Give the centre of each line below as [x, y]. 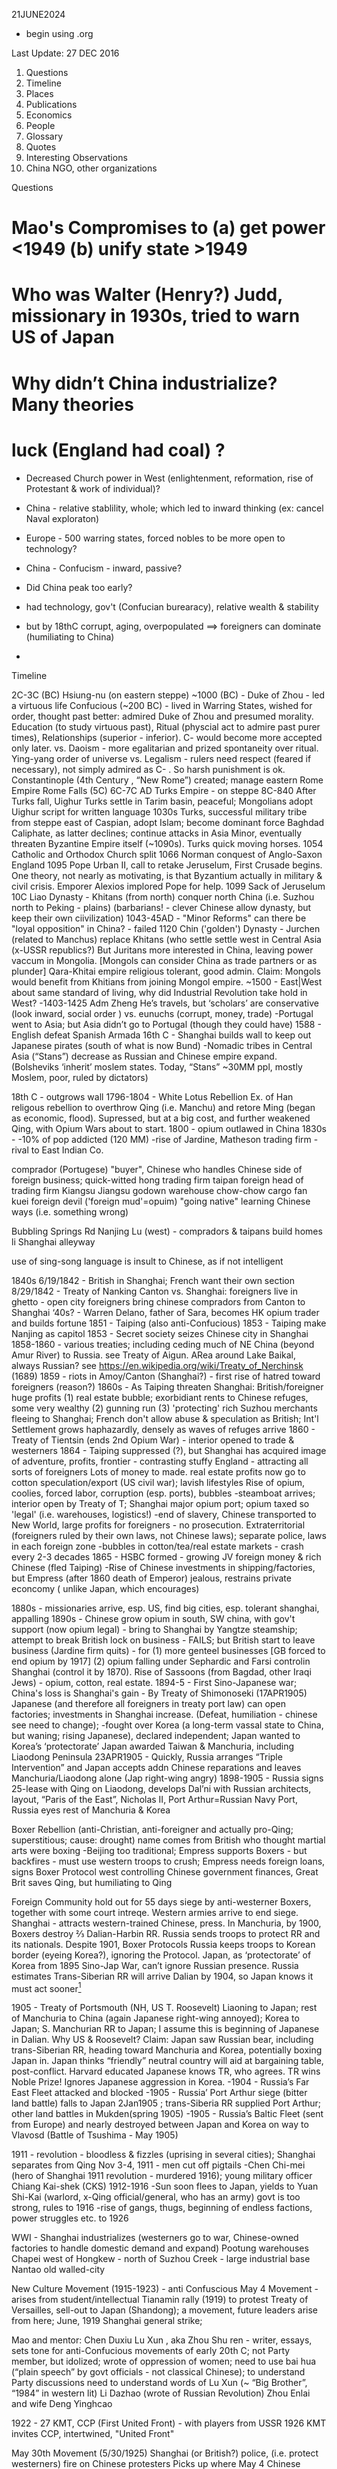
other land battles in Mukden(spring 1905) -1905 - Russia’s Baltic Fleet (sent [167, 2114]
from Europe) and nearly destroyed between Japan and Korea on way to [160, 2125]
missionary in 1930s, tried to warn [156, 316]
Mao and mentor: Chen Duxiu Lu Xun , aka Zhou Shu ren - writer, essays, [162, 2340]
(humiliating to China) [70, 636]
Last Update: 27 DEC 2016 [65, 53]
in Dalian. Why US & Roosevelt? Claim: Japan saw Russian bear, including [162, 2040]
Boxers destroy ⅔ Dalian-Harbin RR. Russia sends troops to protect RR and [166, 1933]
